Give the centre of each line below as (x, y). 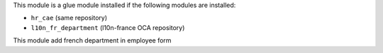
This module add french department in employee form (92, 40)
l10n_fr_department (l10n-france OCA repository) (108, 27)
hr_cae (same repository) (69, 18)
